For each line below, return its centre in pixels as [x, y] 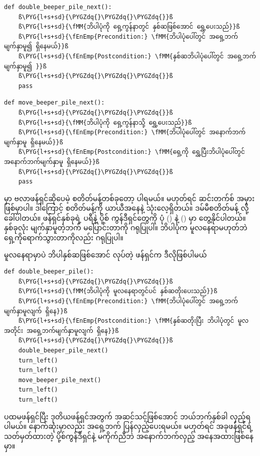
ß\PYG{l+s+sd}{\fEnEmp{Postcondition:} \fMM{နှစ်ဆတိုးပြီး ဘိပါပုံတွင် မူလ [134, 321]
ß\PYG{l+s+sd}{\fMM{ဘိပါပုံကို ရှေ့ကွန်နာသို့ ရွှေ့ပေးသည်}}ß [105, 122]
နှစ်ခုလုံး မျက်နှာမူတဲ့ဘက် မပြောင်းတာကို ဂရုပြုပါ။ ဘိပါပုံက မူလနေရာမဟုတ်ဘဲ [126, 227]
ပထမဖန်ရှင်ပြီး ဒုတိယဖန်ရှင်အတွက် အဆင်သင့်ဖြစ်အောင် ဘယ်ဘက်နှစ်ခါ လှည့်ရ [127, 416]
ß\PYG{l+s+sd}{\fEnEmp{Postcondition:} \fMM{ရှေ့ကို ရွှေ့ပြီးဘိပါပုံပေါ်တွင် [132, 152]
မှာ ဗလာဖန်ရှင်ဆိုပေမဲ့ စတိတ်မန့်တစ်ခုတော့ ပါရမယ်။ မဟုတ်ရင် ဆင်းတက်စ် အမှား [129, 198]
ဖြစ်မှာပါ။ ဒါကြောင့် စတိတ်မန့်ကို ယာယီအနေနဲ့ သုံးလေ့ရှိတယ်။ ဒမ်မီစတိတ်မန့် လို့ [126, 208]
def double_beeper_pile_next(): [58, 7]
